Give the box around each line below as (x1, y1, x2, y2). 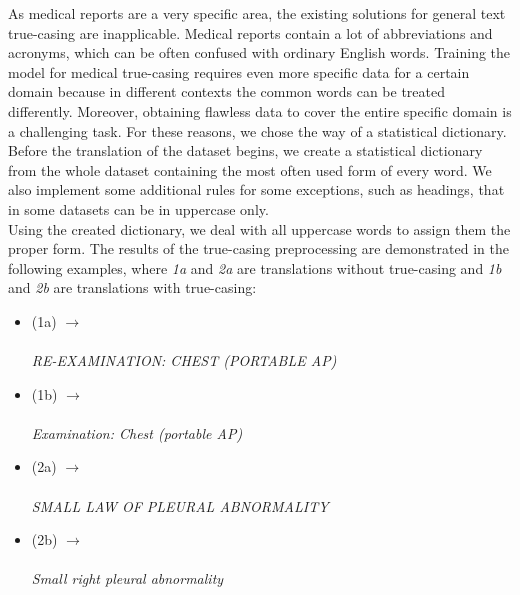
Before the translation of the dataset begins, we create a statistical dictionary (8, 140, 483, 161)
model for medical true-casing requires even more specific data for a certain (8, 61, 470, 82)
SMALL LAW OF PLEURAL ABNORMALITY (31, 495, 329, 516)
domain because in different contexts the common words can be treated (8, 81, 446, 102)
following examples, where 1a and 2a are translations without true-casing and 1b (8, 257, 502, 278)
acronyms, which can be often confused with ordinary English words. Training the (8, 42, 511, 63)
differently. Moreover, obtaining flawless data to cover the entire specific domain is (8, 100, 512, 121)
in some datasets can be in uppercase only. (8, 198, 269, 219)
